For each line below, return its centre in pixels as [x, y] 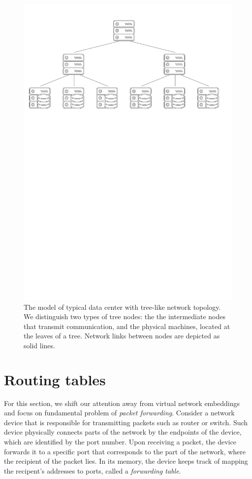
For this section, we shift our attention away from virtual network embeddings [122, 403]
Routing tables [55, 379]
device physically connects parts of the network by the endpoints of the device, [123, 432]
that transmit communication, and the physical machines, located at [127, 326]
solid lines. [39, 345]
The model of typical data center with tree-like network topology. [122, 307]
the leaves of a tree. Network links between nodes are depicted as [122, 336]
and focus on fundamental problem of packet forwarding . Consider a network [119, 413]
